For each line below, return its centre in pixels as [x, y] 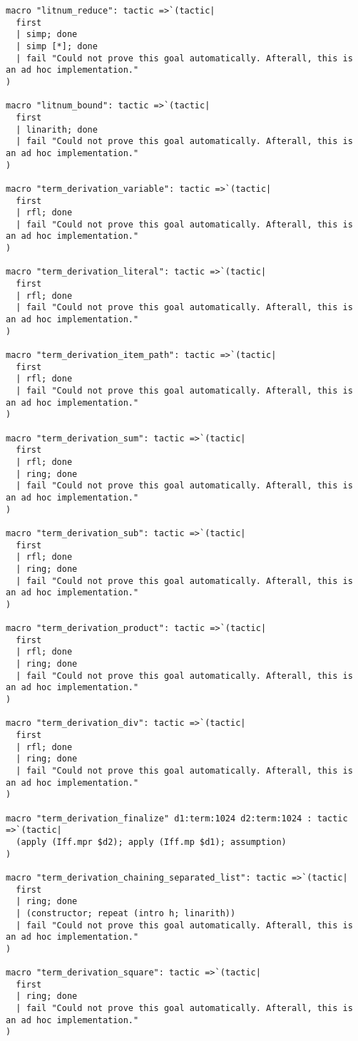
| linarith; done [57, 129]
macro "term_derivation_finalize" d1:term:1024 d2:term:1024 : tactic [177, 818]
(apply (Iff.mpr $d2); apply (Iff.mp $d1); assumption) [151, 842]
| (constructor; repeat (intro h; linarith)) [126, 913]
